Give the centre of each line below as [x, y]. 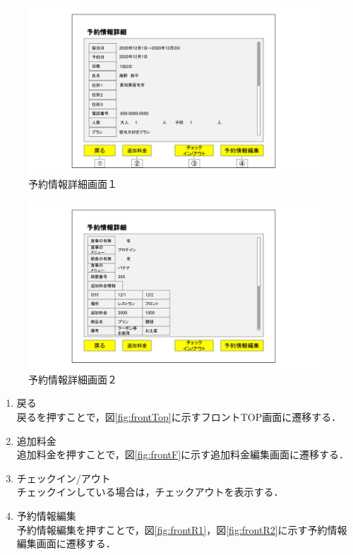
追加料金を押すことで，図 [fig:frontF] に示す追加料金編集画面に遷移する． [183, 454]
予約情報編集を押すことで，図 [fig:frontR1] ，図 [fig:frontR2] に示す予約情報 [182, 529]
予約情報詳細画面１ [73, 184]
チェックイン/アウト [64, 478]
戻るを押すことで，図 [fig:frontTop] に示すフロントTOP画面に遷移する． [179, 416]
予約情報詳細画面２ [73, 379]
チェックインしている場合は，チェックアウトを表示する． [150, 492]
